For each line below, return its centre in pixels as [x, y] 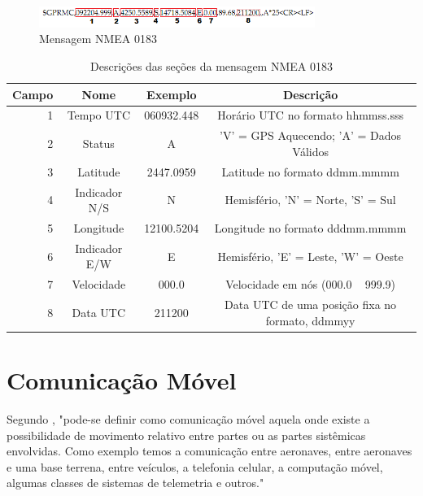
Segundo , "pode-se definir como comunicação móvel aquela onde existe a [188, 418]
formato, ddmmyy [310, 320]
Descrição [310, 94]
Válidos [311, 151]
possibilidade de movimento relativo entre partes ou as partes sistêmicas [186, 435]
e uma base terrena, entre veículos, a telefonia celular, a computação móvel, [195, 466]
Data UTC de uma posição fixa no [311, 305]
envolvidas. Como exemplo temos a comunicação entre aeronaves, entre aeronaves [209, 451]
